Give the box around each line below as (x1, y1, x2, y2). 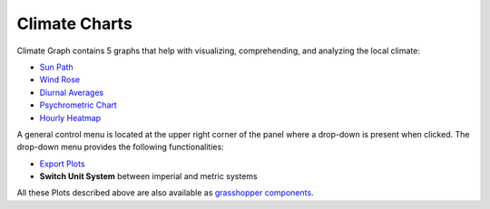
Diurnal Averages (39, 87, 104, 98)
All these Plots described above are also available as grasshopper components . (16, 187, 314, 198)
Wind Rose (39, 74, 81, 85)
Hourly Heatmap (39, 112, 102, 123)
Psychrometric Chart (39, 100, 117, 110)
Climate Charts (16, 14, 133, 33)
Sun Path (39, 62, 74, 72)
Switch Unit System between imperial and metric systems (39, 171, 258, 182)
